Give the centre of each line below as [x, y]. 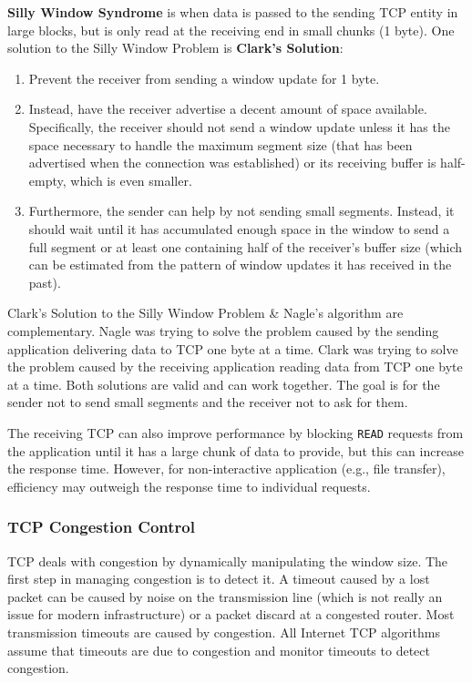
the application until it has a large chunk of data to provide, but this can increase [236, 450]
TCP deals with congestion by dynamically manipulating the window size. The [228, 561]
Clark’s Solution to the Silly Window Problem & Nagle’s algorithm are [205, 313]
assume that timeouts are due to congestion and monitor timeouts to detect [219, 650]
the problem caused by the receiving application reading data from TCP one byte [235, 367]
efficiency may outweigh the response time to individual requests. [189, 486]
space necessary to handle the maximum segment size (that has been [221, 144]
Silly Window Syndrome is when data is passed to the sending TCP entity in [233, 12]
